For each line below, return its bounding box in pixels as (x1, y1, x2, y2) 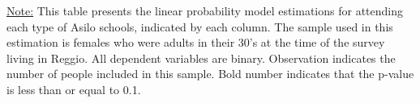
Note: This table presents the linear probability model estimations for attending (6, 2, 404, 19)
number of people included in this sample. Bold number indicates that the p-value (6, 65, 414, 82)
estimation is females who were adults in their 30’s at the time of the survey (6, 34, 385, 51)
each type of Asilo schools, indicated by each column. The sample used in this (6, 18, 393, 35)
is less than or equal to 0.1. (6, 80, 141, 97)
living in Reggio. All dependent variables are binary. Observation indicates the (6, 49, 396, 66)
